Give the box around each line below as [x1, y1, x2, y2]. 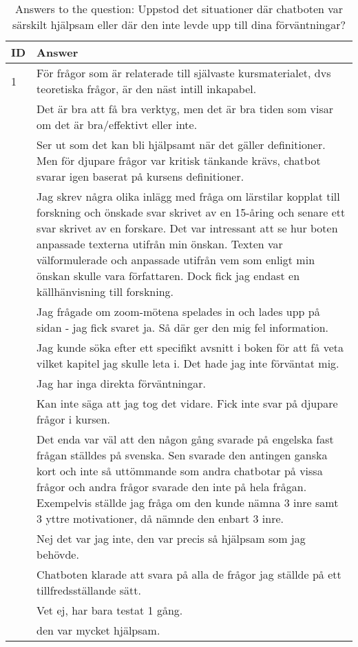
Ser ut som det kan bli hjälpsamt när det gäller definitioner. [36, 137, 326, 152]
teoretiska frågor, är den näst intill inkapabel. [36, 81, 257, 97]
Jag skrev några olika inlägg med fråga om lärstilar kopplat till [36, 188, 340, 204]
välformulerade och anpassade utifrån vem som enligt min [36, 252, 315, 268]
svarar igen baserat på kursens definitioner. [36, 168, 244, 184]
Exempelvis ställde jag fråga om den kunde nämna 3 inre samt [36, 495, 339, 510]
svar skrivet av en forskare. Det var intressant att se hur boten [36, 220, 338, 236]
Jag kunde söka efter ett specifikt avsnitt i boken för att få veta [36, 339, 344, 355]
